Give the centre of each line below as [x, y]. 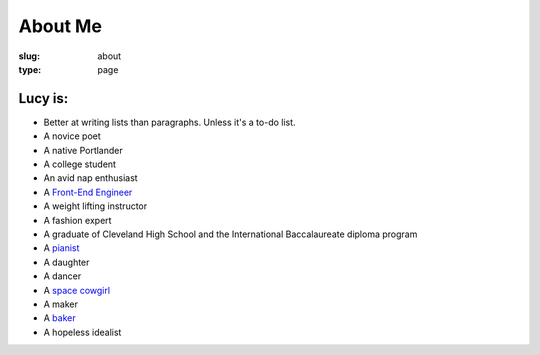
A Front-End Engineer [88, 192]
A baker [59, 318]
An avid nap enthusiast [91, 178]
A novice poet [72, 136]
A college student [80, 164]
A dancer [62, 276]
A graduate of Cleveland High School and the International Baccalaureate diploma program [230, 234]
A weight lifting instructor [95, 206]
